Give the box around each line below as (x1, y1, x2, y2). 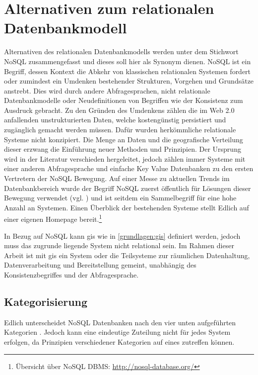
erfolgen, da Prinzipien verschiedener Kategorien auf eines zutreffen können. (4, 337, 235, 347)
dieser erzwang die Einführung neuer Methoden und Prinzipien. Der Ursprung (4, 144, 241, 154)
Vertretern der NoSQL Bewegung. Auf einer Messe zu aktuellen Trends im (4, 173, 230, 184)
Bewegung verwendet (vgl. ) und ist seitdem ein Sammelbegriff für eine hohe (4, 192, 237, 203)
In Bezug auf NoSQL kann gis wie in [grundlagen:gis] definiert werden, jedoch (4, 230, 241, 241)
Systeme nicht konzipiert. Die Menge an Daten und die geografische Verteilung (4, 134, 243, 144)
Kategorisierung (4, 294, 88, 309)
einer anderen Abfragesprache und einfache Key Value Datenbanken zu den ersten (4, 163, 254, 174)
